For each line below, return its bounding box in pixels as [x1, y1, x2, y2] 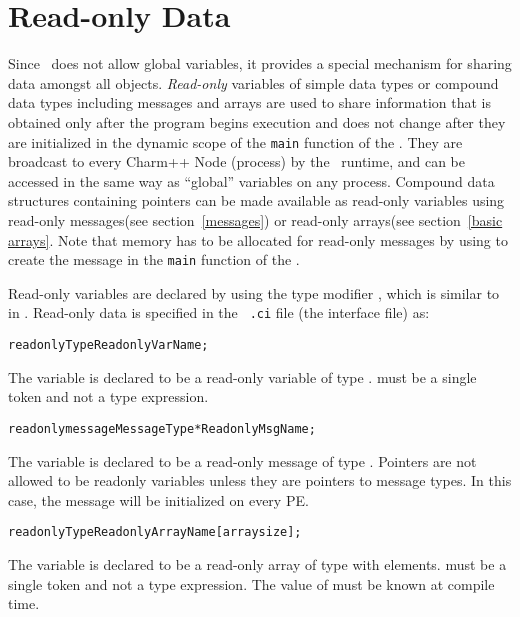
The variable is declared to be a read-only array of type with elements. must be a [8, 553, 507, 574]
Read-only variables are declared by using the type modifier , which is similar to [8, 282, 500, 303]
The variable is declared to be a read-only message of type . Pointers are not [8, 450, 477, 471]
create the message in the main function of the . [8, 249, 300, 270]
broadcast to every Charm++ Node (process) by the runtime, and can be [8, 151, 465, 172]
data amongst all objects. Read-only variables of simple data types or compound [8, 72, 499, 93]
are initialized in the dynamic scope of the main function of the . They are [8, 131, 463, 152]
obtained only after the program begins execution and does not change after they [8, 111, 506, 132]
